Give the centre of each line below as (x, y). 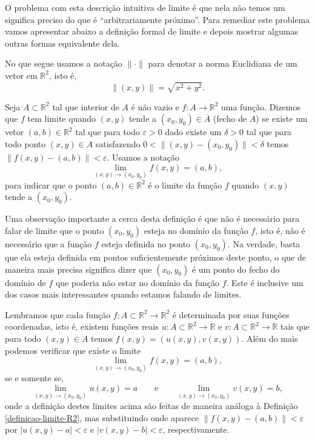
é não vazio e (155, 106)
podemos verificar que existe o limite (73, 350)
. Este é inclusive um (265, 282)
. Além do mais (270, 338)
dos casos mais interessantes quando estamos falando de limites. (123, 294)
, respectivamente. (196, 429)
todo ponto (25, 143)
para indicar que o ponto (51, 185)
